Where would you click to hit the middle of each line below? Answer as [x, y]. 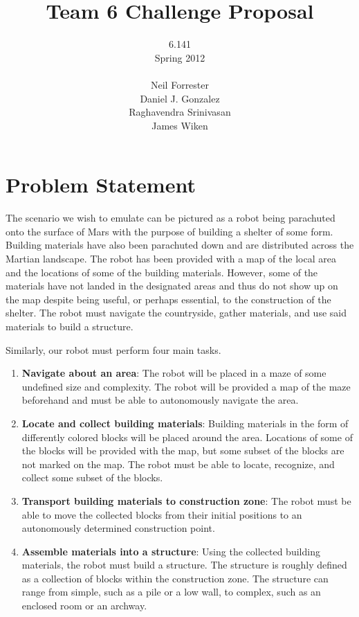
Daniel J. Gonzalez [180, 98]
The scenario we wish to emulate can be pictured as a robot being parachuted [171, 218]
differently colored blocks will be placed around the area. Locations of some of [187, 437]
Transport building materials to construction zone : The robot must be [186, 500]
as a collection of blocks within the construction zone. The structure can [175, 578]
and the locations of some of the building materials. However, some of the [162, 272]
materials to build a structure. [70, 326]
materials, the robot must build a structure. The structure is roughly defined [184, 565]
